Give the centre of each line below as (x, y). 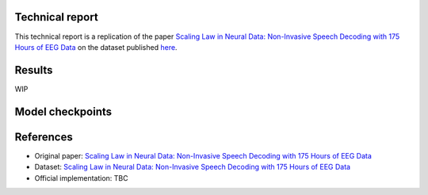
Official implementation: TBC (81, 178)
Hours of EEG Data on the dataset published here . (96, 47)
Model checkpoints (63, 111)
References (44, 137)
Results (34, 70)
